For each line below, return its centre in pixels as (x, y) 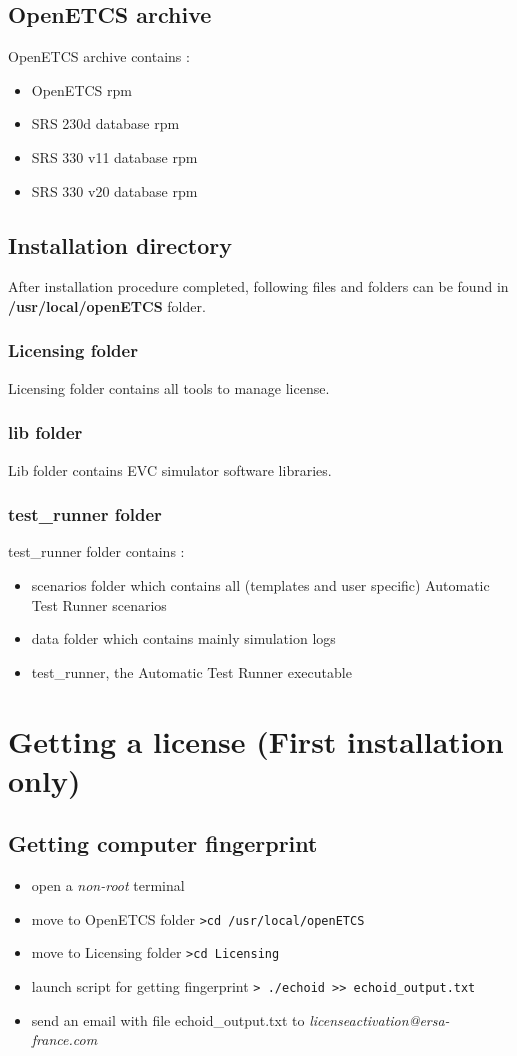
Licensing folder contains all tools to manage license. (169, 387)
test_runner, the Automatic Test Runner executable (191, 671)
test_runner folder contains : (96, 551)
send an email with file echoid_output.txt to (168, 1019)
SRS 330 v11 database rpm (114, 156)
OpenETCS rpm (81, 89)
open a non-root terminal (108, 885)
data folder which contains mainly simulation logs (183, 638)
